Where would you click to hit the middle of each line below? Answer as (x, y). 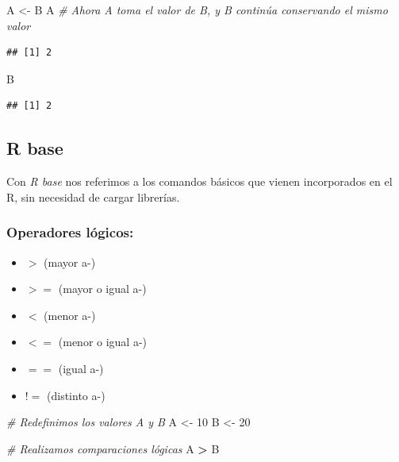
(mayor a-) (70, 262)
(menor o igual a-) (103, 342)
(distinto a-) (76, 395)
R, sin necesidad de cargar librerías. (93, 196)
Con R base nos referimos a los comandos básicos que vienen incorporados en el (199, 181)
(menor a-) (70, 315)
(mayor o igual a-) (102, 289)
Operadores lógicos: (70, 232)
